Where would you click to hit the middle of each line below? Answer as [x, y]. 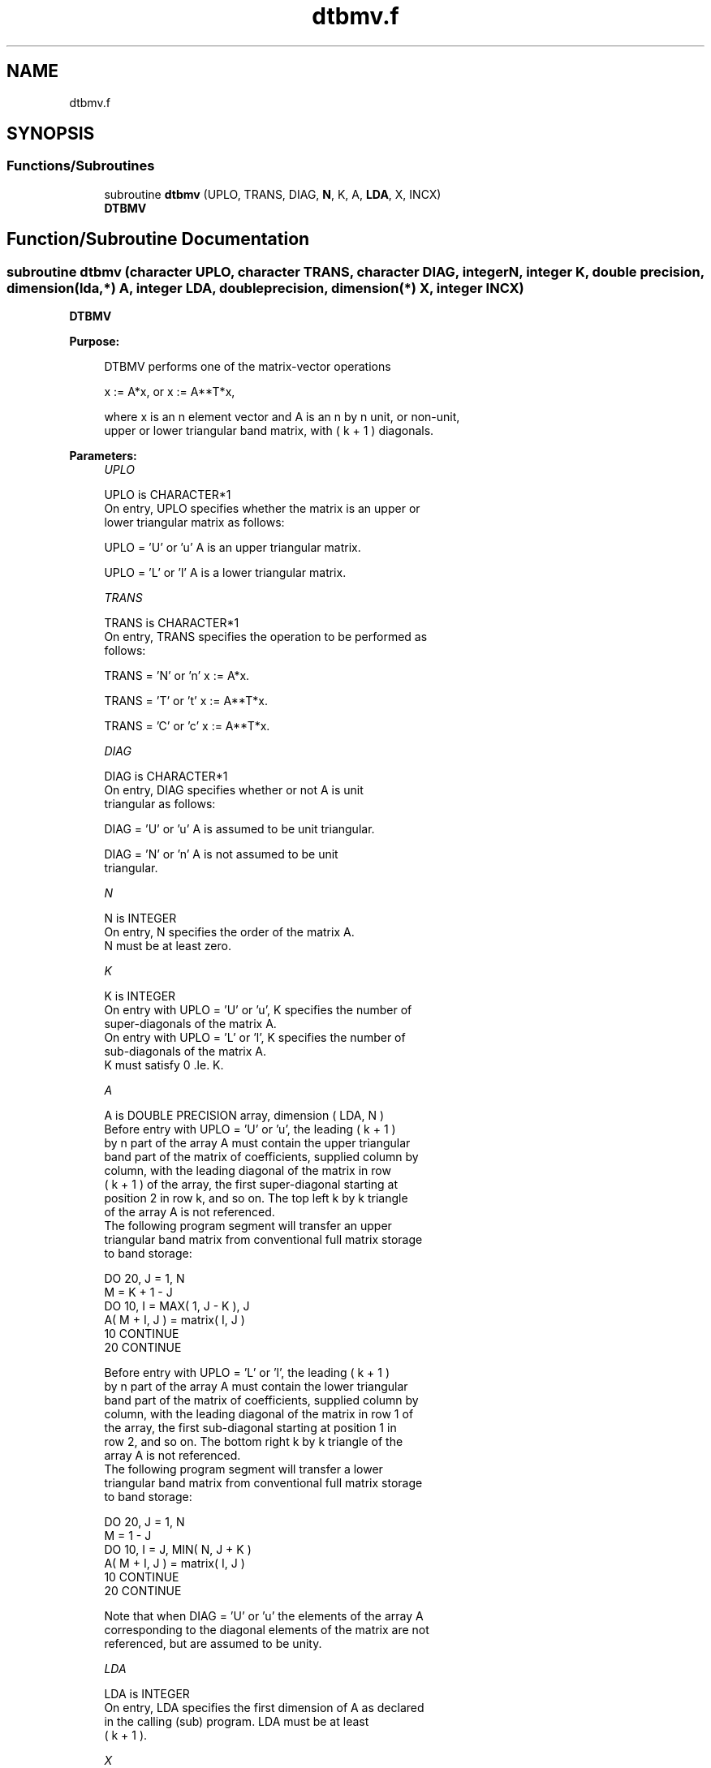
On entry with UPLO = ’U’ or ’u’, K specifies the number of [258, 1010]
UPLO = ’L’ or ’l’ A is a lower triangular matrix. [225, 573]
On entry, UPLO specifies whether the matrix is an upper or [262, 509]
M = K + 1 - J [138, 1293]
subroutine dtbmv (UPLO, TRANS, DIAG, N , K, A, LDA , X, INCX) [273, 194]
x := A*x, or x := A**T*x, [170, 392]
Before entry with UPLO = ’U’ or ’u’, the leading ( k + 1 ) [250, 1129]
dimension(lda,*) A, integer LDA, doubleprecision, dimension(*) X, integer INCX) [265, 288]
